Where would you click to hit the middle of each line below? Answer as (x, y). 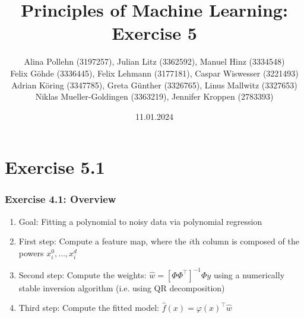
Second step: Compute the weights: (83, 274)
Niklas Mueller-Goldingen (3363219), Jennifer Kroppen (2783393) (154, 96)
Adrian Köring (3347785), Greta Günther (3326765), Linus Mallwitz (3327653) (154, 85)
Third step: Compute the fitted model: (89, 308)
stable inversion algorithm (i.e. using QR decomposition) (122, 287)
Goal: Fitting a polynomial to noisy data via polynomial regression (140, 221)
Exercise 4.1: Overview (61, 199)
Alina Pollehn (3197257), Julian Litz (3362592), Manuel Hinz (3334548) (154, 61)
